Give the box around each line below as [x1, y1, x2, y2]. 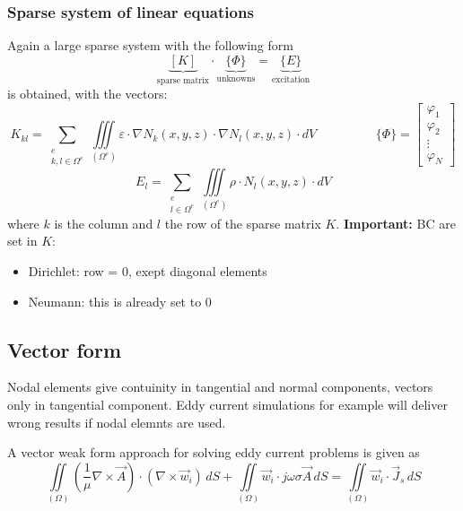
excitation [271, 74, 310, 84]
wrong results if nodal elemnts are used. [7, 412, 226, 431]
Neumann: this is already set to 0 [28, 291, 212, 310]
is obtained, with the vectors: [7, 84, 168, 103]
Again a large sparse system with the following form [7, 36, 293, 55]
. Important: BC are [336, 213, 456, 232]
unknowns [216, 74, 256, 83]
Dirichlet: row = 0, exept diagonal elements [28, 261, 267, 280]
